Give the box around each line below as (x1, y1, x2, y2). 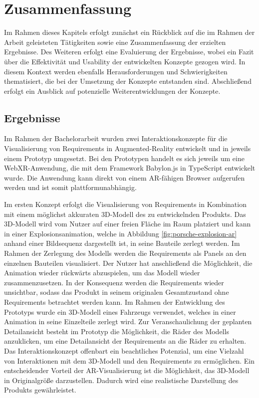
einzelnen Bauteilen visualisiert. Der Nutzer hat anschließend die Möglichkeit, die (4, 257, 253, 268)
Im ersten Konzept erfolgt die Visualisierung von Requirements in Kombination (4, 199, 247, 209)
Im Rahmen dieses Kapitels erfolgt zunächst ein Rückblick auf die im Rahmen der (4, 27, 255, 37)
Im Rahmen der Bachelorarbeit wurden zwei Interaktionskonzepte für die (4, 133, 228, 144)
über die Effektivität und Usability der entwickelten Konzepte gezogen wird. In (4, 56, 246, 66)
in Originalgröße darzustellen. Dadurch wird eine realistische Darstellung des (4, 375, 239, 385)
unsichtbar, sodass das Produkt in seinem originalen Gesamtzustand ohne (4, 287, 229, 297)
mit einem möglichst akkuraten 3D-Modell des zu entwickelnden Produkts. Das (4, 208, 246, 219)
